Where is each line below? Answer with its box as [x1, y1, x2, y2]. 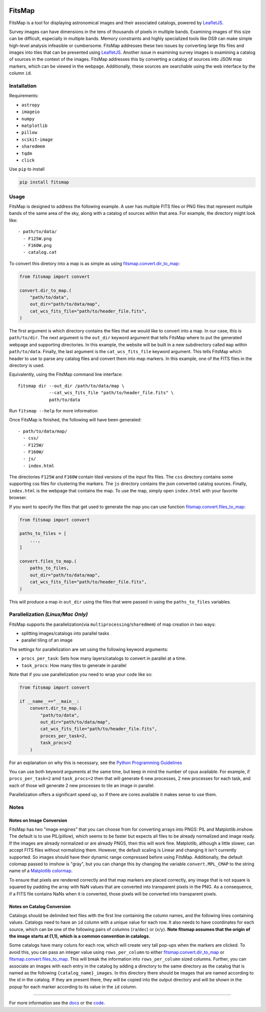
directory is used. [9, 363, 45, 368]
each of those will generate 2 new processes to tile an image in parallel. [9, 782, 155, 788]
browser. [9, 494, 27, 501]
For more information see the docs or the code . [9, 1000, 105, 1006]
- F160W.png [23, 243, 52, 248]
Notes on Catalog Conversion [9, 903, 71, 909]
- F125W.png [23, 236, 52, 242]
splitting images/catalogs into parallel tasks [21, 630, 109, 637]
